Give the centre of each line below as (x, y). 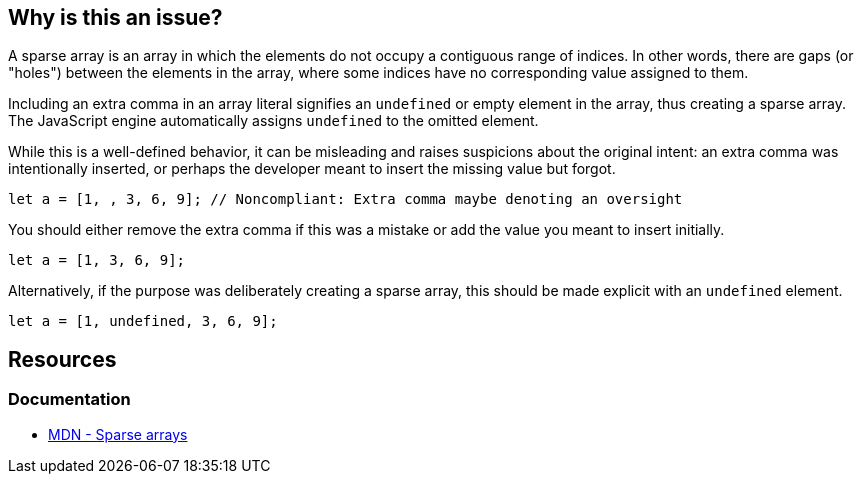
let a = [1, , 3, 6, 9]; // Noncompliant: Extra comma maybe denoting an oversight (345, 199)
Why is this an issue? (115, 17)
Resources (62, 359)
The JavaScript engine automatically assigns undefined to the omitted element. (273, 121)
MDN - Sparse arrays (118, 434)
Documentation (69, 399)
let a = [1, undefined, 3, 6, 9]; (143, 321)
